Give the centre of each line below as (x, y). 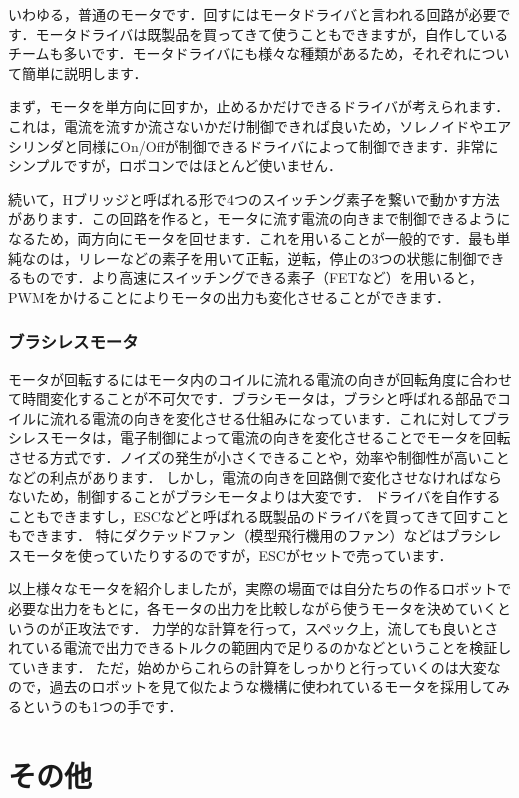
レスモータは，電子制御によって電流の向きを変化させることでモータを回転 (266, 437)
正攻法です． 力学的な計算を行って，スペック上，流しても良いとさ (281, 627)
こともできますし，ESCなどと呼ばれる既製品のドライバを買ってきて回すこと (259, 515)
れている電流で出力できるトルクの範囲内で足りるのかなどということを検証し (260, 647)
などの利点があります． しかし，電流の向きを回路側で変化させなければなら (255, 476)
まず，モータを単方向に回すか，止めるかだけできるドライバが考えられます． (259, 106)
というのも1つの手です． (102, 706)
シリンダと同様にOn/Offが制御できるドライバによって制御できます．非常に (253, 145)
